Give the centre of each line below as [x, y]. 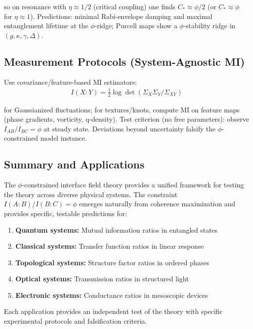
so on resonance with [35, 6]
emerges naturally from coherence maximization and [157, 204]
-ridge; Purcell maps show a [136, 26]
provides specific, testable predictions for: [66, 213]
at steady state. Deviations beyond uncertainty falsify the [129, 128]
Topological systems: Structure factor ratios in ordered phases [112, 262]
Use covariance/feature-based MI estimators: [70, 82]
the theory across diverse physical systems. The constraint [91, 194]
